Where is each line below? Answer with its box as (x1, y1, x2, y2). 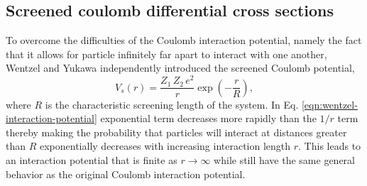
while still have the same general (214, 152, 355, 167)
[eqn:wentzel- (301, 97, 358, 111)
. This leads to (298, 138, 361, 153)
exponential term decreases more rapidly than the (100, 111, 317, 126)
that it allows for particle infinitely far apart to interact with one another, (6, 46, 327, 61)
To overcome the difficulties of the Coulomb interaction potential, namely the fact (6, 33, 362, 48)
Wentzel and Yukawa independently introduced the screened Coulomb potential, (6, 60, 355, 75)
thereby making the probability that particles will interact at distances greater (6, 124, 347, 139)
